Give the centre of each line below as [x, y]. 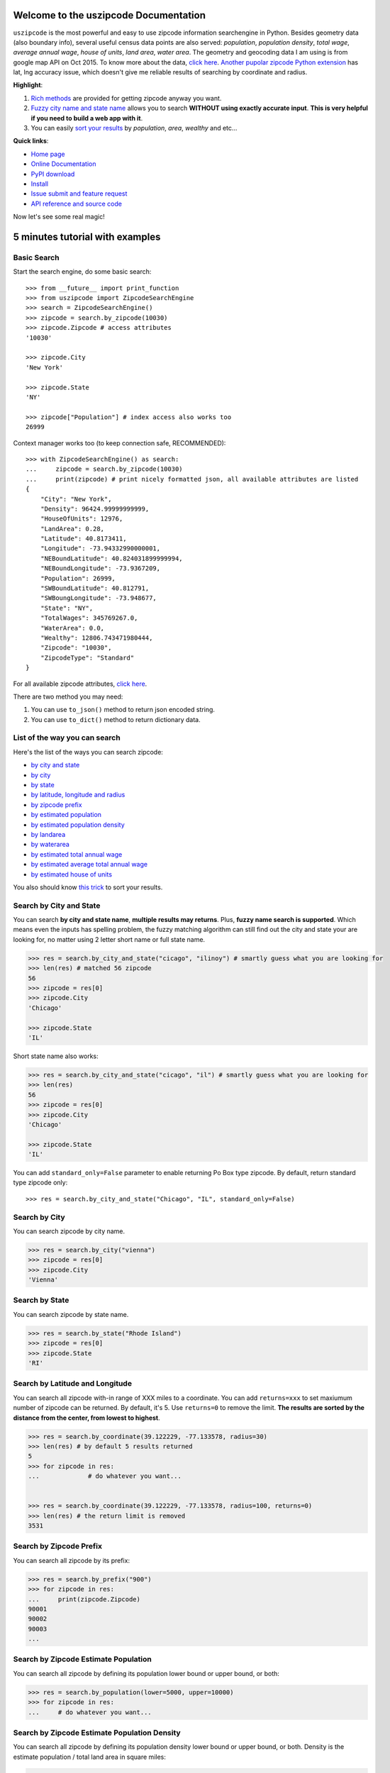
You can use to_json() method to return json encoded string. [123, 710]
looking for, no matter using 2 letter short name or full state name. [109, 939]
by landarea [48, 834]
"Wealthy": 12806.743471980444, [96, 638]
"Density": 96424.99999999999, [95, 508]
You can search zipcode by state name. [71, 1314]
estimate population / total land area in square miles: [89, 1757]
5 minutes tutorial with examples [87, 237]
